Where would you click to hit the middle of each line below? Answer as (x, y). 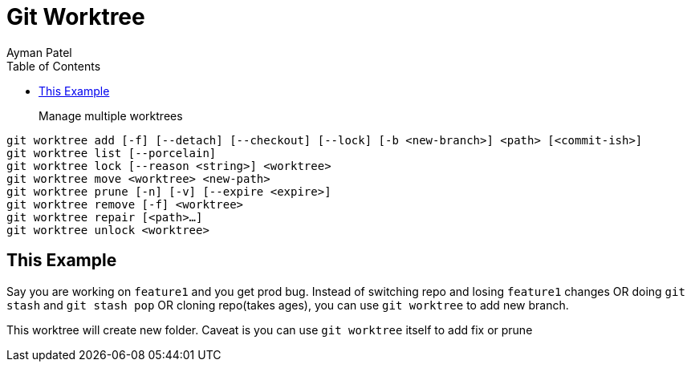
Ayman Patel (39, 52)
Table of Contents (54, 66)
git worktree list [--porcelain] (112, 153)
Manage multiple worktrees (111, 115)
